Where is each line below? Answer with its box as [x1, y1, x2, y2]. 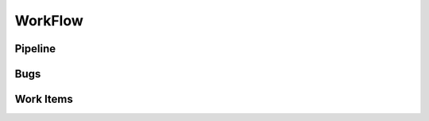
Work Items [14, 93, 73, 106]
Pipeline [14, 42, 56, 55]
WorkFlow [14, 12, 83, 29]
